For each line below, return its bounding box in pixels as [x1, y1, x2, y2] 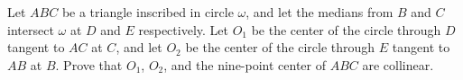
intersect [7, 20, 54, 39]
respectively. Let [138, 20, 228, 39]
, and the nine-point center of [163, 55, 326, 74]
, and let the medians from [245, 3, 394, 21]
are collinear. [362, 55, 434, 74]
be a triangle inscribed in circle [61, 3, 234, 21]
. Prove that [55, 55, 123, 74]
